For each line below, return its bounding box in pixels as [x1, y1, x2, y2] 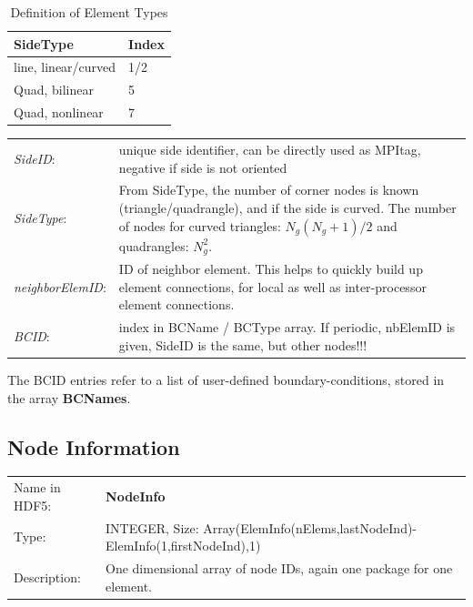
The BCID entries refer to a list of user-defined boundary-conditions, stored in [7, 370, 445, 389]
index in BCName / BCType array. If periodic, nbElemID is [118, 318, 456, 337]
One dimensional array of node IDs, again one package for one [106, 559, 453, 578]
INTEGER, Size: [106, 518, 199, 537]
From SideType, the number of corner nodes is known [118, 180, 419, 199]
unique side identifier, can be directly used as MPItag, [118, 139, 421, 158]
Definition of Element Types [10, 3, 168, 21]
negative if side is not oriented [118, 157, 287, 177]
